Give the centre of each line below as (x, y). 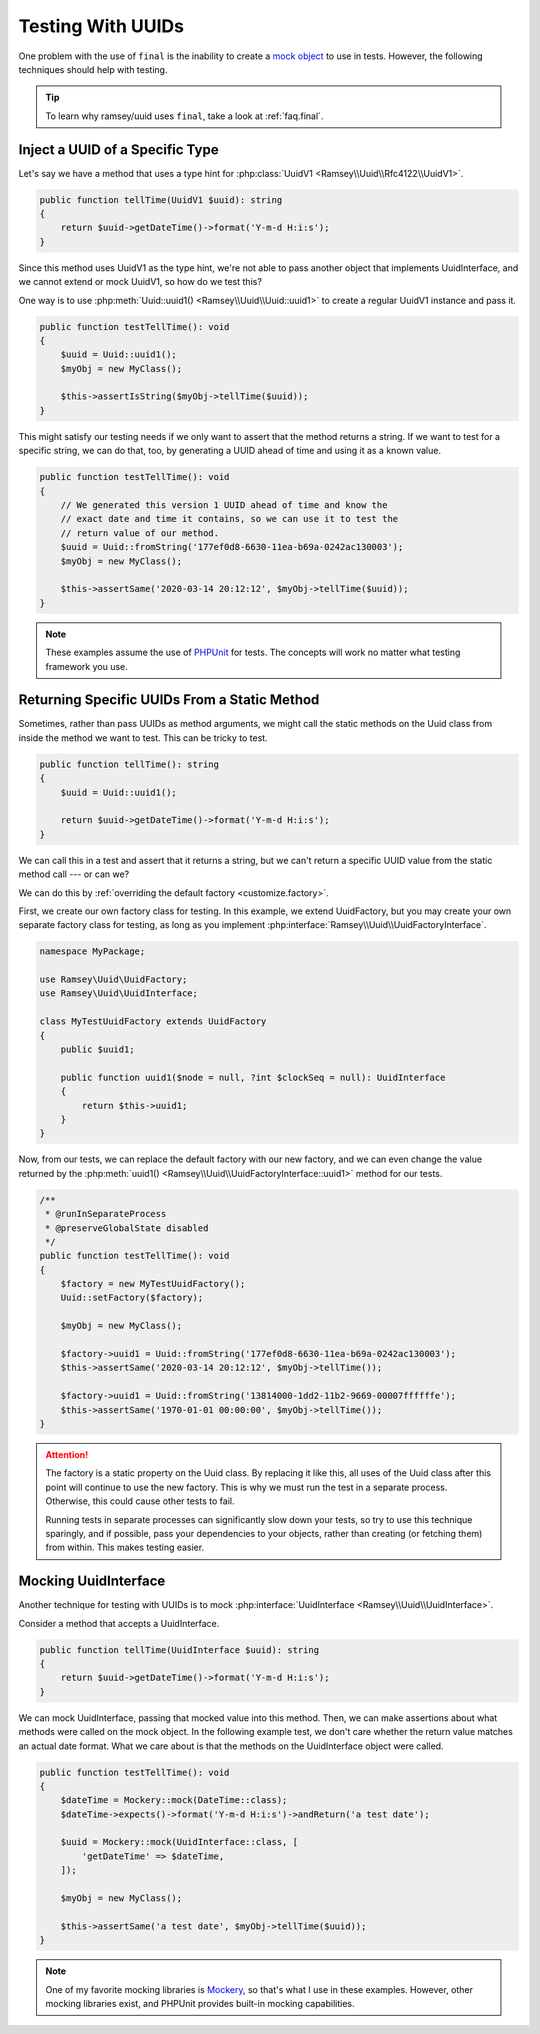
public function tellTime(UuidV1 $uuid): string (161, 199)
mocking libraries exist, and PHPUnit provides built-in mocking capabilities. (200, 2003)
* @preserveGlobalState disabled (127, 1228)
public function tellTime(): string (129, 764)
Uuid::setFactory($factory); (132, 1298)
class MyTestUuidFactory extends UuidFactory (153, 1021)
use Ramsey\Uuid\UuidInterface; (119, 993)
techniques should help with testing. (93, 69)
